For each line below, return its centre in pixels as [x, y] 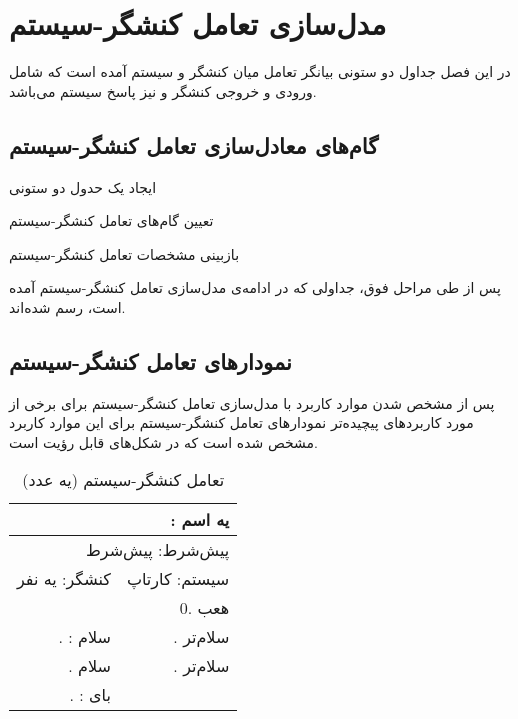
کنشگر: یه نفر [64, 579]
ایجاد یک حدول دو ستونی [83, 186]
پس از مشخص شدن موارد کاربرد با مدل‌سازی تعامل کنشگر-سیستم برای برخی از [252, 402]
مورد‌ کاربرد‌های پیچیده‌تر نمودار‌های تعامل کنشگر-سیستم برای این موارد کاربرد [241, 422]
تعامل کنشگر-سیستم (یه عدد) [123, 480]
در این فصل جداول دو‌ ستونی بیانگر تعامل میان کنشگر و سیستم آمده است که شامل [260, 71]
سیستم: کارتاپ [178, 579]
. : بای [90, 695]
